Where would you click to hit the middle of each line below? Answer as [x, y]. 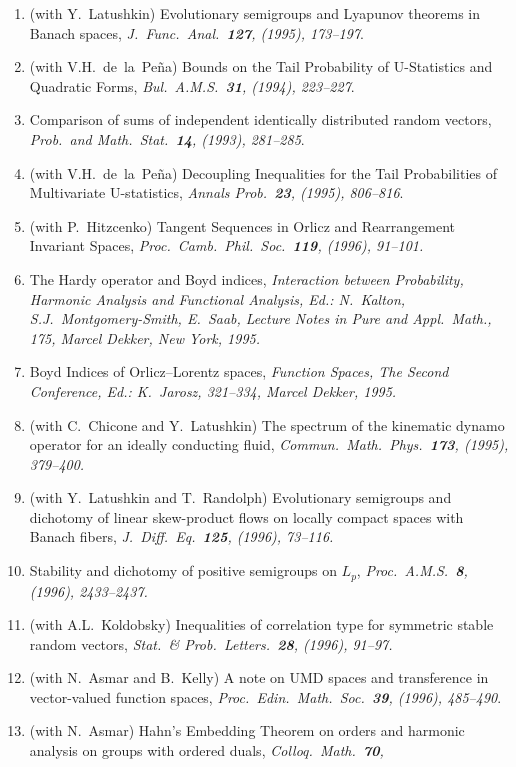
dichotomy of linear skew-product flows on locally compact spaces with [246, 516]
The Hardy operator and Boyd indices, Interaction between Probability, [246, 278]
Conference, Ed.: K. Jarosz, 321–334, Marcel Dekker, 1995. [213, 390]
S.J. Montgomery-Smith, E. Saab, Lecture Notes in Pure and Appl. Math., [260, 318]
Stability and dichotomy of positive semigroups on [183, 570]
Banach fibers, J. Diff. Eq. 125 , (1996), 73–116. [181, 536]
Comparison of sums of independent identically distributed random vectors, [260, 119]
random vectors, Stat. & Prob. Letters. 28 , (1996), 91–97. [211, 643]
